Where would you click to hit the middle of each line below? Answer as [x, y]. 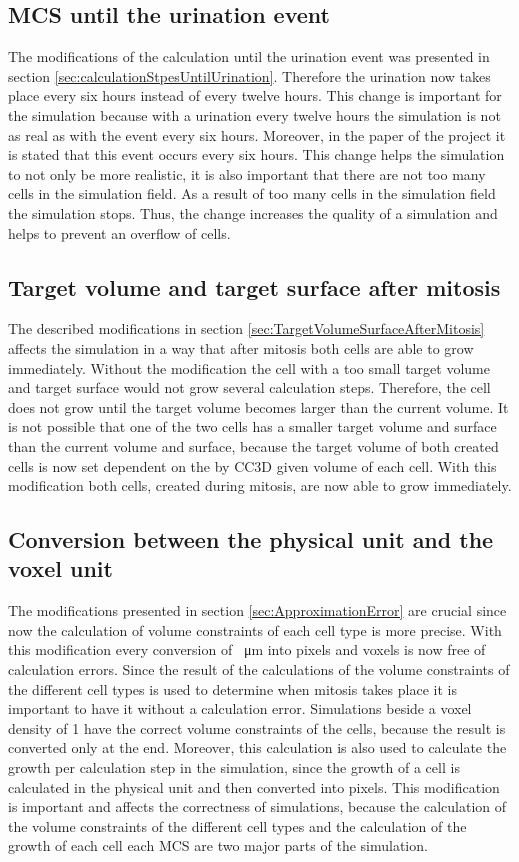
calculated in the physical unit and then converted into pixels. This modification [254, 786]
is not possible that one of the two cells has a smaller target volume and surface [252, 426]
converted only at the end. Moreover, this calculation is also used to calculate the [257, 747]
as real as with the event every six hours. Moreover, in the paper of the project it [257, 134]
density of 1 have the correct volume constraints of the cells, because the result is [257, 727]
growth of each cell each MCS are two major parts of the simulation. [218, 845]
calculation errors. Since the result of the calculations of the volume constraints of [259, 669]
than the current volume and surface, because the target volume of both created [253, 445]
